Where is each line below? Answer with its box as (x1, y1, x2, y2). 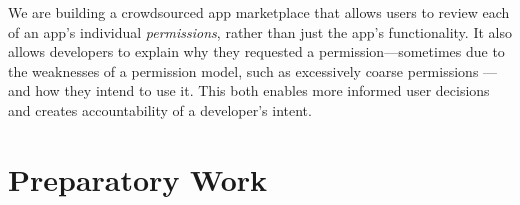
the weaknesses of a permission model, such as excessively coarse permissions (8, 60, 479, 81)
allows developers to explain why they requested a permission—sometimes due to (8, 41, 505, 62)
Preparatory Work (8, 158, 268, 199)
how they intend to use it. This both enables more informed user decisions (35, 80, 490, 101)
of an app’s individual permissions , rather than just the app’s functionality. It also (8, 21, 512, 42)
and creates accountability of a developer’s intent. (8, 99, 312, 120)
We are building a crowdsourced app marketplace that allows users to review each (8, 2, 510, 22)
